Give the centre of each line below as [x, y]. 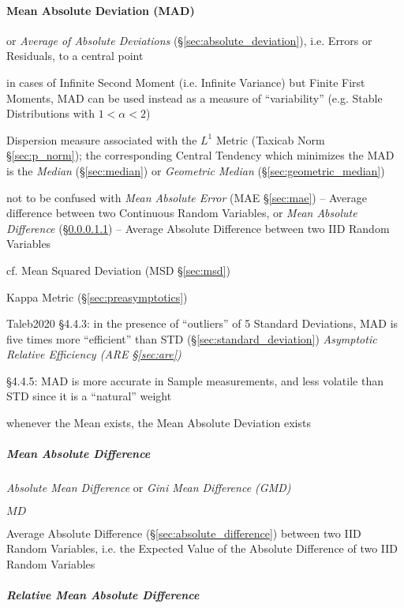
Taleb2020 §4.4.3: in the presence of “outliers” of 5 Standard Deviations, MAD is [202, 323]
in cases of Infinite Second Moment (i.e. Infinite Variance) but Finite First [186, 82]
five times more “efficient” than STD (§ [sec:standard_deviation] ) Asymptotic [192, 338]
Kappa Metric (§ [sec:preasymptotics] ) [97, 296]
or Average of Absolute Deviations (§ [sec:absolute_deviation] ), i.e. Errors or [189, 40]
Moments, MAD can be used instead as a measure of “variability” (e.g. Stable [195, 98]
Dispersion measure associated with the [102, 139]
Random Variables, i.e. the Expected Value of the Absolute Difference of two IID [202, 548]
